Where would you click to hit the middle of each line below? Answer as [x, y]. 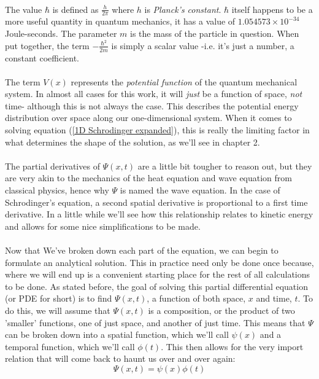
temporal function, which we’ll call [70, 346]
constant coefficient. [42, 57]
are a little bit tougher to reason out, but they [225, 166]
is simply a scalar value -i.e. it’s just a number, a [203, 45]
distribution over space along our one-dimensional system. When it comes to [148, 118]
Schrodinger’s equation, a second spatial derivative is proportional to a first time [156, 202]
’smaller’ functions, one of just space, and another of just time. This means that [155, 322]
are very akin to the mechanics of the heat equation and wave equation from [149, 178]
